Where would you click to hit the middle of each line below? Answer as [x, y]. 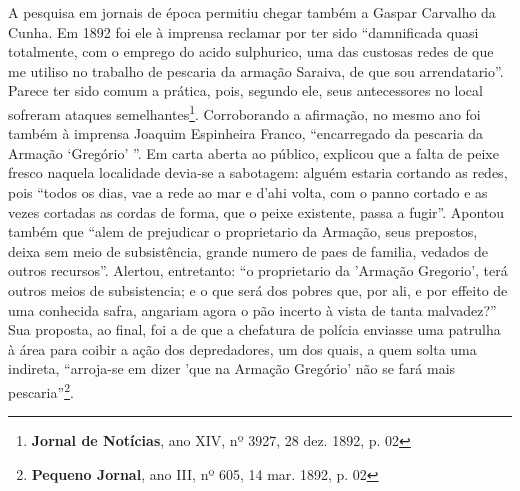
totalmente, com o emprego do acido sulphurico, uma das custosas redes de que [251, 51]
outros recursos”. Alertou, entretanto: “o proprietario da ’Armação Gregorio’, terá [258, 270]
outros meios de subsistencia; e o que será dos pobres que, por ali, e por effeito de [258, 289]
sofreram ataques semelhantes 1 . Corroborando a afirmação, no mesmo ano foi [244, 112]
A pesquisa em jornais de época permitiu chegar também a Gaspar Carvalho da [252, 12]
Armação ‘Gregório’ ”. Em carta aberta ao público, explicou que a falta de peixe [253, 152]
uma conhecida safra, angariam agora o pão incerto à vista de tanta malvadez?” [252, 309]
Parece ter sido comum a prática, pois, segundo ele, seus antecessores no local [245, 90]
